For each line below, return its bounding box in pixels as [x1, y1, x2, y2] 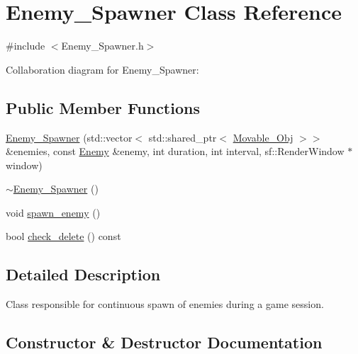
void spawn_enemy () [6, 205, 101, 219]
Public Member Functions [6, 96, 200, 118]
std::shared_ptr [148, 130, 217, 144]
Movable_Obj [233, 130, 293, 144]
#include [6, 38, 45, 53]
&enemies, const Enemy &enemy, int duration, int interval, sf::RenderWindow [6, 144, 345, 159]
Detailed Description [6, 263, 161, 285]
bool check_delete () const [6, 229, 121, 244]
